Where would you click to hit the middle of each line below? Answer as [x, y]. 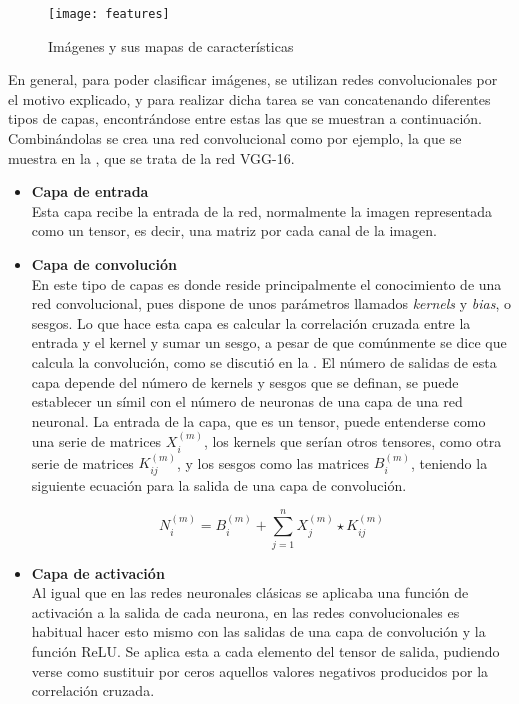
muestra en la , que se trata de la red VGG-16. [151, 157]
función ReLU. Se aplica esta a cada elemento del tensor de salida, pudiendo [265, 650]
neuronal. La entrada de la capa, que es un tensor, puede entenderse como [258, 420]
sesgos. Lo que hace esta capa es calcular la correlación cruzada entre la [251, 322]
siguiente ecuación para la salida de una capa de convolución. [219, 484]
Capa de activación [98, 572]
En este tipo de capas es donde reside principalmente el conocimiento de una [266, 283]
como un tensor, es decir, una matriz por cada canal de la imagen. [234, 230]
